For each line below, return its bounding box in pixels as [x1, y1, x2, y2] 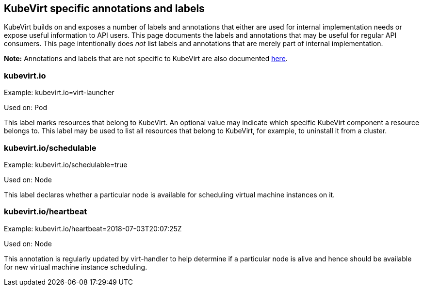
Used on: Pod [4, 103, 47, 112]
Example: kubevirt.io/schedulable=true [4, 160, 128, 169]
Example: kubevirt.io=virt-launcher [4, 88, 114, 97]
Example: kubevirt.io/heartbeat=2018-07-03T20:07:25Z [4, 224, 182, 233]
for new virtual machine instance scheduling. [4, 262, 147, 271]
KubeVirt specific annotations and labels [4, 2, 205, 15]
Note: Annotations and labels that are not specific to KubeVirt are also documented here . [4, 54, 288, 63]
